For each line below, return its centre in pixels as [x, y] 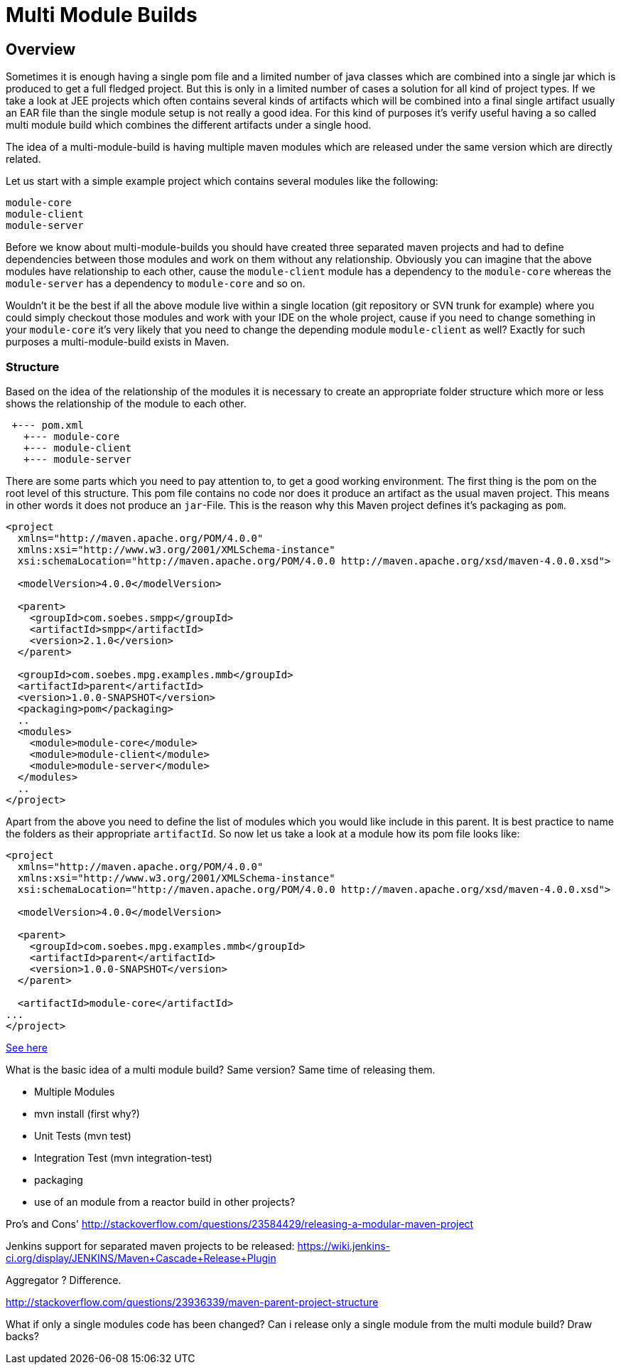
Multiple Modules [75, 1091]
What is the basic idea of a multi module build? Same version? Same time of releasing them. [221, 1069]
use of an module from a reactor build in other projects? [165, 1202]
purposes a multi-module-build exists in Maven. [118, 342]
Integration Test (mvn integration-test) [123, 1157]
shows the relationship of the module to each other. [126, 403]
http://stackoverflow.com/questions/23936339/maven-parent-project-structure [192, 1302]
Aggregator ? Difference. [64, 1280]
